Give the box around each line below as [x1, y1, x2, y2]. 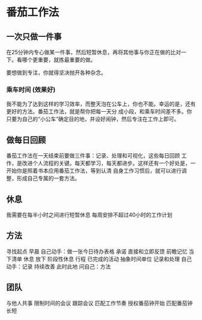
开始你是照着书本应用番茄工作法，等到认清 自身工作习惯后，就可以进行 [6, 167, 182, 174]
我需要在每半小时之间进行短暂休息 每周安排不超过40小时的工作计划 [6, 211, 173, 218]
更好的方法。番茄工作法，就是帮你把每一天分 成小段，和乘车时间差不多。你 [6, 108, 192, 115]
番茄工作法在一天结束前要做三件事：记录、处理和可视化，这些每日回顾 [6, 152, 180, 159]
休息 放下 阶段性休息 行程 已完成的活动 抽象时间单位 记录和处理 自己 [23, 255, 192, 263]
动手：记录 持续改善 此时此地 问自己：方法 [6, 263, 111, 270]
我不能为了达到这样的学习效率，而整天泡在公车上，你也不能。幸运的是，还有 [6, 100, 196, 107]
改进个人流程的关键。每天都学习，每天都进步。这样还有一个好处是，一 [22, 159, 196, 167]
